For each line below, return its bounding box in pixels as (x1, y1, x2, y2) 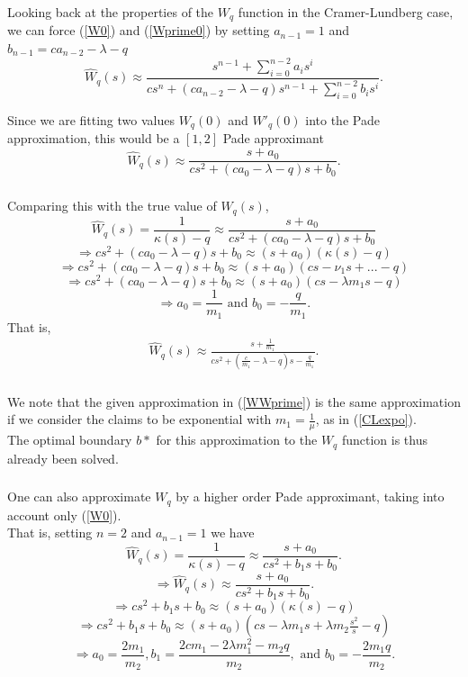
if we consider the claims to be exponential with (7, 410, 272, 429)
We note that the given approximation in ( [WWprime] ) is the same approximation (7, 392, 461, 411)
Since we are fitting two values (7, 111, 175, 130)
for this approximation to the (156, 430, 318, 449)
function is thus (341, 430, 427, 449)
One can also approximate (7, 487, 151, 506)
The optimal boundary (7, 430, 132, 449)
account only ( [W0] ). (7, 505, 121, 524)
